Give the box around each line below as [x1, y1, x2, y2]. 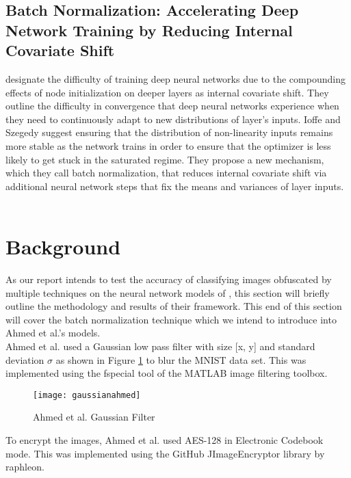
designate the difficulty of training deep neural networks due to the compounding [5, 71, 346, 85]
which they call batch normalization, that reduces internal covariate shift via [5, 165, 327, 180]
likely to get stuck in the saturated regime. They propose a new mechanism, [5, 152, 324, 166]
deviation [5, 352, 44, 367]
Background [5, 233, 121, 261]
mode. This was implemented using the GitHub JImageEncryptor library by [5, 446, 325, 460]
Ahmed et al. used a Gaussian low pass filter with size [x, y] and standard [5, 339, 315, 354]
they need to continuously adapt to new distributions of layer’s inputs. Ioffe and [5, 111, 341, 126]
